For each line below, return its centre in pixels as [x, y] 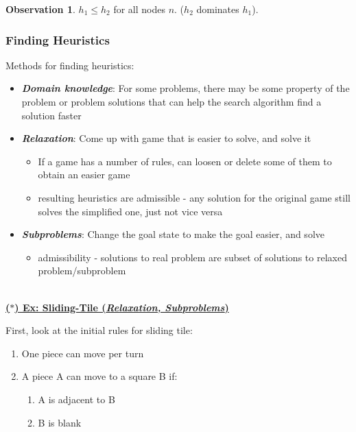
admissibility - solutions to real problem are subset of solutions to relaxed [192, 257]
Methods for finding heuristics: [70, 65]
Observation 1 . [40, 9]
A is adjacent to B [76, 399]
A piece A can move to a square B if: [99, 376]
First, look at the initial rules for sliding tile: [99, 330]
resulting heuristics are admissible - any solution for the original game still [194, 197]
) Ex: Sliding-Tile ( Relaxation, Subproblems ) [122, 307]
